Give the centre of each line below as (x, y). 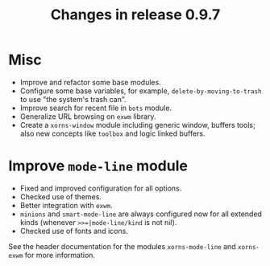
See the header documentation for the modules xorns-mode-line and (122, 246)
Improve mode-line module (98, 166)
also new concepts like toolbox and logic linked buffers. (112, 133)
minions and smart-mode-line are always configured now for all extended (141, 214)
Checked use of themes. (61, 196)
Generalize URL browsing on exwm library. (88, 116)
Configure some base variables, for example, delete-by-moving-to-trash (141, 91)
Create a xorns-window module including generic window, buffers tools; (137, 125)
